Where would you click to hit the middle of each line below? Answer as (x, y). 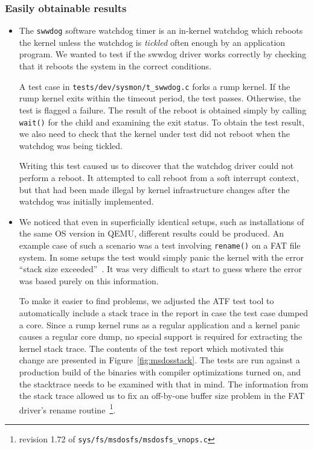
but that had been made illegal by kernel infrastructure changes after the (154, 189)
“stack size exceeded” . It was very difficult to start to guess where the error (160, 269)
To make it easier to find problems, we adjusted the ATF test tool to (146, 301)
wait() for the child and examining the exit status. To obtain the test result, (162, 122)
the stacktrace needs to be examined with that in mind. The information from (164, 384)
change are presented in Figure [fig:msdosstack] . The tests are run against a (159, 360)
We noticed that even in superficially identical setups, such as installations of (162, 221)
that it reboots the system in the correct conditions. (115, 66)
